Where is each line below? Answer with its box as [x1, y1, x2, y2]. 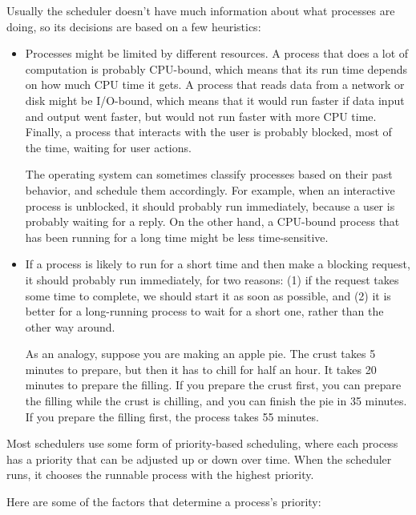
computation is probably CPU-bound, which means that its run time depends [25, 60, 408, 77]
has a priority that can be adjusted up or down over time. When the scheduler [6, 450, 392, 467]
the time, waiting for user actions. [25, 139, 192, 155]
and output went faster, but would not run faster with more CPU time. [25, 107, 377, 124]
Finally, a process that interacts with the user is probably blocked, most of [25, 123, 392, 140]
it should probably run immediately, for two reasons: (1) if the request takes [25, 271, 399, 288]
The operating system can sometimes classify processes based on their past [25, 166, 393, 183]
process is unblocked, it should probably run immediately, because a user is [25, 197, 395, 214]
